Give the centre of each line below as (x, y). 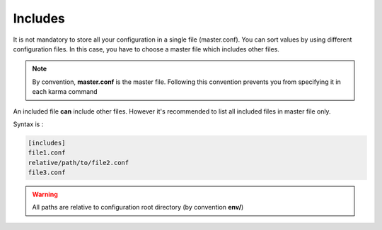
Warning (45, 195)
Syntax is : (28, 124)
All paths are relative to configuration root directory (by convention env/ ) (138, 207)
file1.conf (47, 153)
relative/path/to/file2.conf (79, 163)
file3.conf (47, 172)
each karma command (65, 92)
